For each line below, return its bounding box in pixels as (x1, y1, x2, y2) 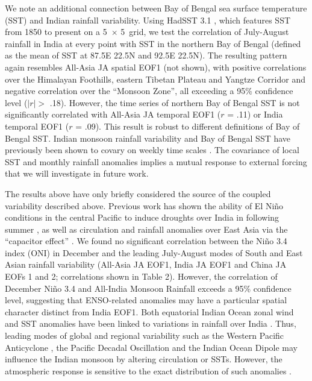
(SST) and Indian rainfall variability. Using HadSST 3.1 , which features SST (5, 13, 291, 26)
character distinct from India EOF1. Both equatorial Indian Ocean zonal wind (5, 305, 294, 318)
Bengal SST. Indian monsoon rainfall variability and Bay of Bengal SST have (5, 131, 291, 144)
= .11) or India (227, 108, 283, 121)
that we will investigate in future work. (5, 167, 149, 180)
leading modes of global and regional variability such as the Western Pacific (5, 329, 284, 342)
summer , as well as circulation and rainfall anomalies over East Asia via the (5, 222, 288, 235)
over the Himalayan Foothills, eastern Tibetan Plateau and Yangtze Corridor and (5, 72, 305, 85)
